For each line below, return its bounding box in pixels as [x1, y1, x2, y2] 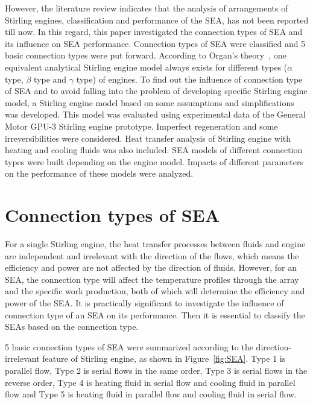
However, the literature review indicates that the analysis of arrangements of [5, 2, 288, 14]
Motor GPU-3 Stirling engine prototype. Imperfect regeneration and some [5, 119, 278, 132]
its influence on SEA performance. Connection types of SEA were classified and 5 [5, 37, 306, 49]
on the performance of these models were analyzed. [5, 167, 194, 180]
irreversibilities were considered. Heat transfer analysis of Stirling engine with [5, 131, 291, 144]
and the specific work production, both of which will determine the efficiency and [5, 285, 305, 297]
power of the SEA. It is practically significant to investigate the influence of [5, 297, 284, 309]
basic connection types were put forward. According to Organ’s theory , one [5, 49, 286, 62]
